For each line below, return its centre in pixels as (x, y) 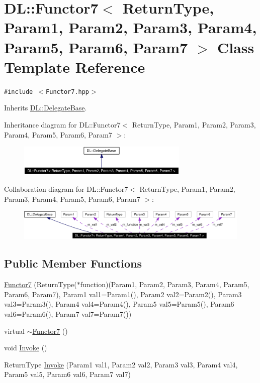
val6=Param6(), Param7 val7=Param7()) (68, 314)
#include (19, 92)
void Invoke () (26, 348)
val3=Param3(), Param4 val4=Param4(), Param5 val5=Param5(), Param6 (119, 304)
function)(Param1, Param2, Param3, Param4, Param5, (165, 284)
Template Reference (75, 67)
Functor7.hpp (67, 92)
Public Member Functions (73, 263)
